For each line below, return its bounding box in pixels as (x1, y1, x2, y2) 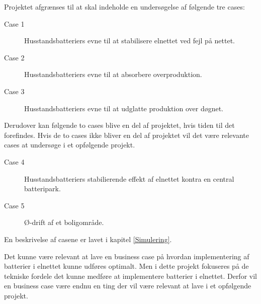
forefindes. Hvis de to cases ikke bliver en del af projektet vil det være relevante (4, 129, 249, 140)
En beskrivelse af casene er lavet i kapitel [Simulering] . (4, 234, 172, 244)
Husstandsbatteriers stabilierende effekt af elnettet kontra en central (24, 173, 234, 184)
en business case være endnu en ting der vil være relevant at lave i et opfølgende (4, 280, 251, 291)
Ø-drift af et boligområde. (24, 217, 104, 227)
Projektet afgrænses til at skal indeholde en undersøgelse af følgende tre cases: (4, 2, 245, 12)
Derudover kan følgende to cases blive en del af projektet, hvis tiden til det (4, 120, 235, 130)
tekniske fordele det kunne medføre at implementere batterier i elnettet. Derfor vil (4, 270, 257, 281)
